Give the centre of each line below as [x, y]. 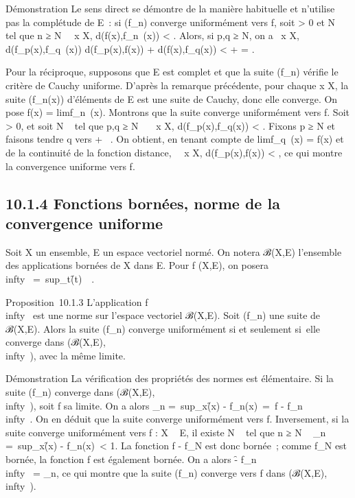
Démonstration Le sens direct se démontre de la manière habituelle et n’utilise [170, 8]
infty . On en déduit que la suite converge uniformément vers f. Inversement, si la [177, 419]
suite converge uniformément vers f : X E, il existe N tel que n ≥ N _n [166, 432]
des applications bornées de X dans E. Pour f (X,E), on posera [137, 265]
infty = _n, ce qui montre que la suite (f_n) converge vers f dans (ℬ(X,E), [167, 472]
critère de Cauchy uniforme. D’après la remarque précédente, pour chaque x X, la [177, 85]
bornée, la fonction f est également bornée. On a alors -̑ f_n [131, 459]
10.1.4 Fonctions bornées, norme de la [143, 203]
